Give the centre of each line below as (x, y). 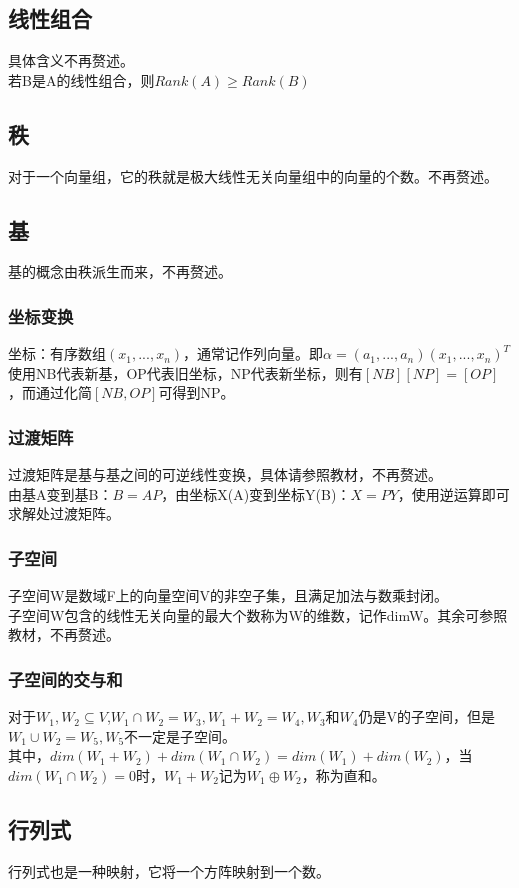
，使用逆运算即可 (453, 493)
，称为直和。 (343, 774)
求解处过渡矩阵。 (64, 513)
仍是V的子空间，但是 (426, 716)
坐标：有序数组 (57, 353)
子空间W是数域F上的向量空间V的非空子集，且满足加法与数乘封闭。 (228, 595)
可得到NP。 (196, 392)
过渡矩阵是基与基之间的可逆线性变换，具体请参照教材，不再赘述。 (225, 474)
